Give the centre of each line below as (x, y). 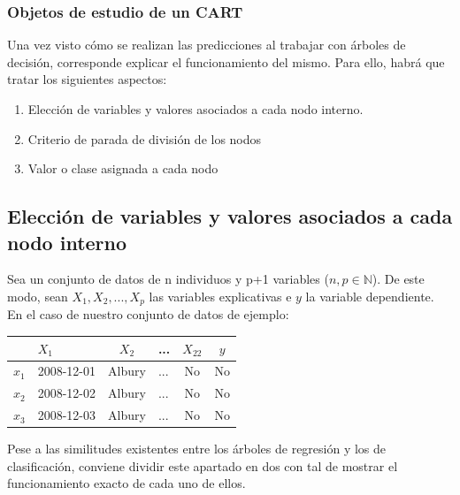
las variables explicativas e (220, 296)
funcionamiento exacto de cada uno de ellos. (126, 483)
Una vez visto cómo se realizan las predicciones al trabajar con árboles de (207, 45)
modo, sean (38, 296)
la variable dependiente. (370, 296)
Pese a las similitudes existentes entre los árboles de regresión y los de (197, 449)
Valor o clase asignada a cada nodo (123, 168)
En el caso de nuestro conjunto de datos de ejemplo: (148, 314)
